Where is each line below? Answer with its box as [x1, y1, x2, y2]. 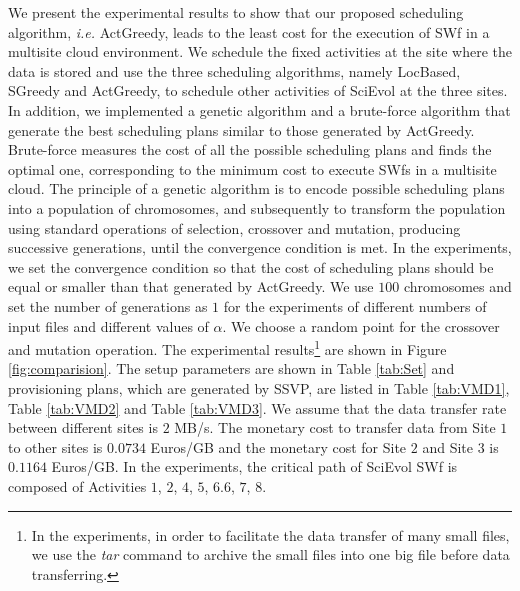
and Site [422, 436, 473, 457]
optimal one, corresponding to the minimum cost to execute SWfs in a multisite [8, 158, 497, 179]
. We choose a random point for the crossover [222, 315, 500, 336]
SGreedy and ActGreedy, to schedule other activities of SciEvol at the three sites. [8, 80, 508, 101]
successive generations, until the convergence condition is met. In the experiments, [8, 237, 512, 258]
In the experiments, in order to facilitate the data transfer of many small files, [31, 524, 510, 545]
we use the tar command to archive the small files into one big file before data [31, 544, 510, 565]
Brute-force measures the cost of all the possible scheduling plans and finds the [8, 139, 492, 160]
